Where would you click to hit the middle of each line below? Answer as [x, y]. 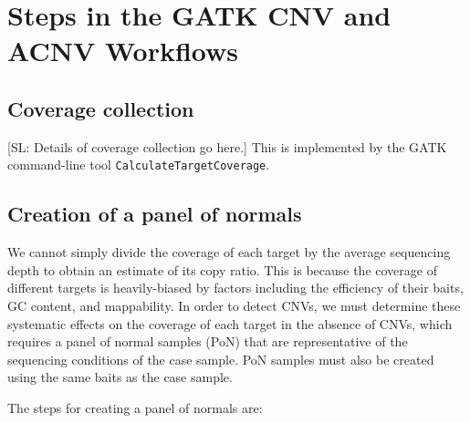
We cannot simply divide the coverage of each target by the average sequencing [229, 252]
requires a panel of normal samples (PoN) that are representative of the [208, 341]
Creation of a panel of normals [155, 214]
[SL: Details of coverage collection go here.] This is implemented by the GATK [227, 146]
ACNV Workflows [123, 51]
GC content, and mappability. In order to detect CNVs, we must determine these [234, 305]
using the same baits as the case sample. [120, 377]
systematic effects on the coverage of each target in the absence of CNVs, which [230, 323]
